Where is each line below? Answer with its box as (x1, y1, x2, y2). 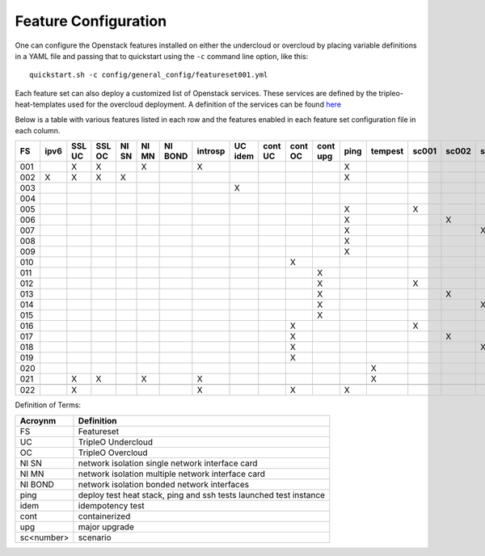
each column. (15, 125, 61, 135)
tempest (370, 145, 404, 157)
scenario (78, 532, 112, 543)
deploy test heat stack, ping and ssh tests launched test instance (78, 489, 326, 500)
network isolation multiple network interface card (78, 468, 266, 479)
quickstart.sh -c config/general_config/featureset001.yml (29, 70, 268, 80)
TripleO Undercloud (78, 436, 154, 448)
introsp (196, 145, 226, 157)
